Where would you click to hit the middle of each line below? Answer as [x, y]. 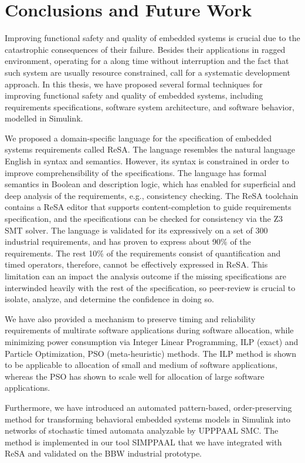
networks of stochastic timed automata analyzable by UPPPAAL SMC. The [142, 430]
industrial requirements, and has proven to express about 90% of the [128, 241]
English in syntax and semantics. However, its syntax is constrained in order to [147, 161]
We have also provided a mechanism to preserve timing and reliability [130, 318]
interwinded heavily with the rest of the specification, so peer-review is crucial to [150, 287]
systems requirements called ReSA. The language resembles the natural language [150, 149]
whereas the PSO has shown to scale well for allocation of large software [135, 376]
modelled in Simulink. [44, 118]
